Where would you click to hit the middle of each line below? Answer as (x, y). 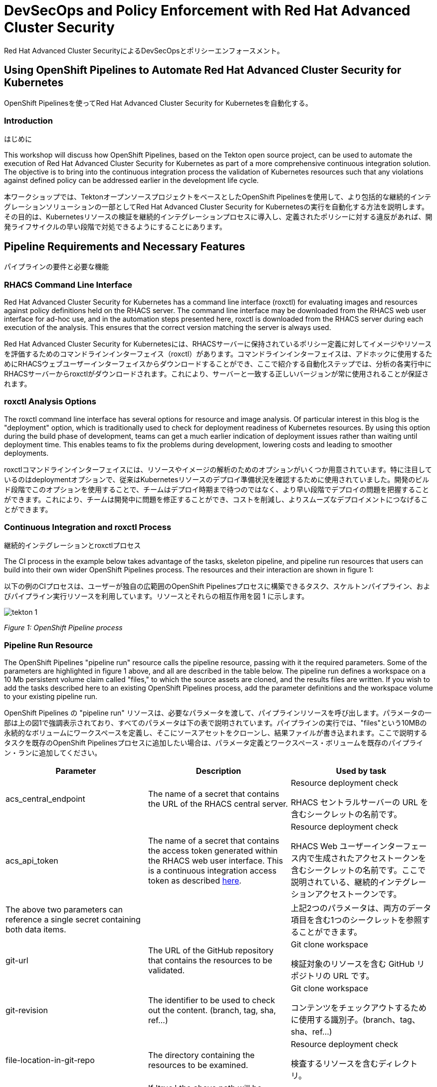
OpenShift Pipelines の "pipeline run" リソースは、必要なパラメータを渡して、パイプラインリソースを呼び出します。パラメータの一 (218, 713)
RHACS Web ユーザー (331, 846)
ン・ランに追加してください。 (53, 753)
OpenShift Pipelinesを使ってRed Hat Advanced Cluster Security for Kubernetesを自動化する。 (158, 103)
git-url (17, 961)
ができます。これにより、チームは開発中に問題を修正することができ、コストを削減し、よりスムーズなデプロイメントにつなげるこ (216, 499)
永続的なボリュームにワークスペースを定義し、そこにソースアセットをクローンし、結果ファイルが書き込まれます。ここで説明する (216, 733)
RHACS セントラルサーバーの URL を (359, 803)
